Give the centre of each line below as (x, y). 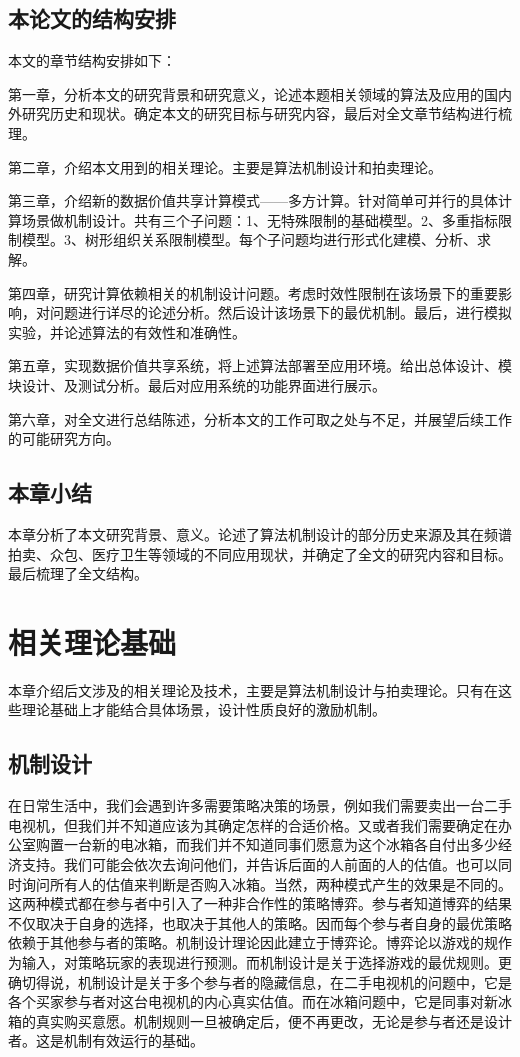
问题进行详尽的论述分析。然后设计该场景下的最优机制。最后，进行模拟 (280, 312)
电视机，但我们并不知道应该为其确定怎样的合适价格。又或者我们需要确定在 (253, 824)
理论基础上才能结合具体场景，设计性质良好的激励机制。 (203, 709)
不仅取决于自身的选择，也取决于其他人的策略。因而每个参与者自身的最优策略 (260, 922)
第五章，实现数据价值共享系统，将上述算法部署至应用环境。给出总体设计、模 (260, 365)
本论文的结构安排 (92, 18)
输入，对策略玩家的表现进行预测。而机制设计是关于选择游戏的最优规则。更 (266, 961)
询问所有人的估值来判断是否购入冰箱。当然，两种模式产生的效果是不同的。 (266, 883)
